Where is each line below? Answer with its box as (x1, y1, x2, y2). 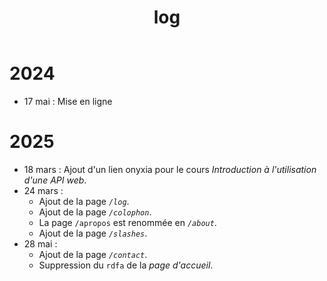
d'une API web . (23, 174, 87, 186)
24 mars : (23, 184, 64, 196)
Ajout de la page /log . (38, 195, 130, 207)
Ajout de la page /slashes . (38, 227, 148, 239)
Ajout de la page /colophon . (38, 206, 152, 218)
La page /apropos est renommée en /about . (38, 216, 217, 228)
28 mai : (23, 237, 58, 250)
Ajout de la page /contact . (38, 248, 148, 260)
